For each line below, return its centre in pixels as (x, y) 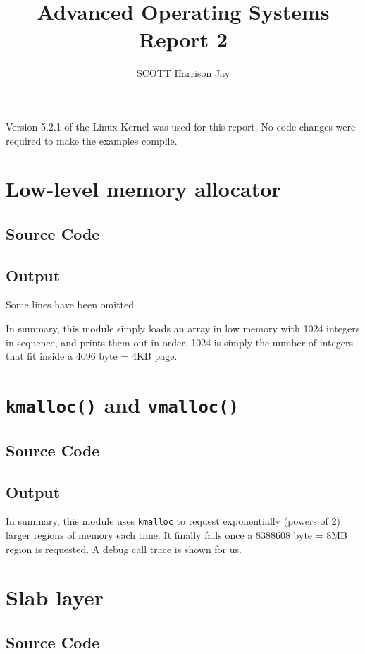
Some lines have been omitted (70, 304)
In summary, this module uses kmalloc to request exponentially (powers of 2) (173, 521)
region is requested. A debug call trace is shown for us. (124, 549)
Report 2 (183, 39)
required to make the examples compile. (92, 140)
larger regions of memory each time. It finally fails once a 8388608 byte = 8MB (177, 534)
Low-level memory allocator (143, 189)
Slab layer (55, 597)
